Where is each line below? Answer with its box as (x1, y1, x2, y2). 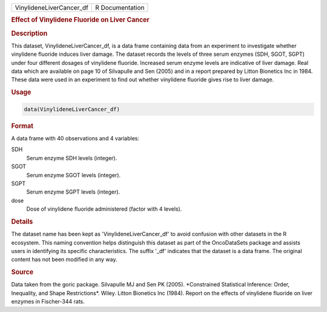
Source (11, 268, 34, 276)
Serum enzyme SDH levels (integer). (26, 154, 117, 161)
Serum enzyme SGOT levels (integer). (26, 171, 121, 178)
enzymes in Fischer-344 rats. (11, 298, 85, 305)
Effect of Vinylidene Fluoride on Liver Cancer (11, 16, 150, 24)
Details (11, 217, 33, 226)
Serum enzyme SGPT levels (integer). (26, 188, 121, 195)
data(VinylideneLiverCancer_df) (24, 106, 121, 112)
